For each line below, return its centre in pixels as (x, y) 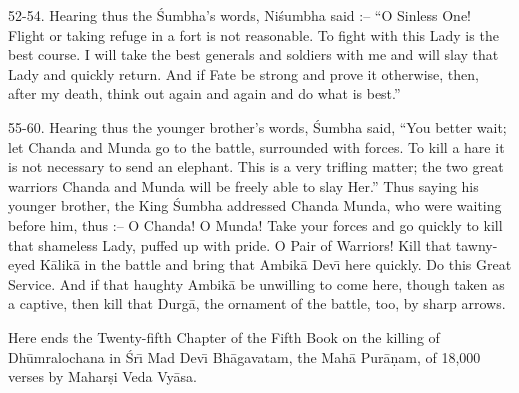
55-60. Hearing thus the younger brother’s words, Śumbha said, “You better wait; (257, 126)
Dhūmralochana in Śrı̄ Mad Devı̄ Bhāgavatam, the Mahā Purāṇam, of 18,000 (244, 356)
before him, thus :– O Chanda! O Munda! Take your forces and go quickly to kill (255, 224)
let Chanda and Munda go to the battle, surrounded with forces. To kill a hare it (256, 146)
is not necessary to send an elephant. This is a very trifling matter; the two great (256, 166)
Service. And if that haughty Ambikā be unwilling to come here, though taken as (256, 283)
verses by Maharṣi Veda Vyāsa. (102, 376)
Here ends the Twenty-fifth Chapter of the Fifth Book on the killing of (224, 336)
